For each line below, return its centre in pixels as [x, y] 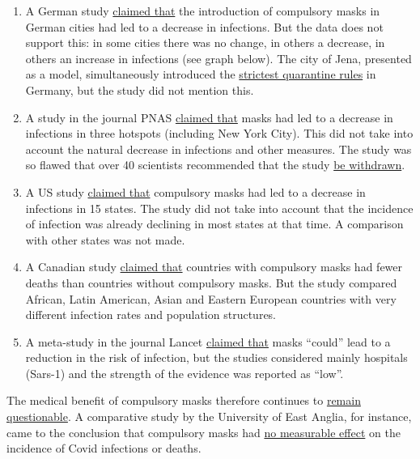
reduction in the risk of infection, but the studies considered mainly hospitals [216, 357]
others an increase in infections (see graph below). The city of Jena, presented [218, 58]
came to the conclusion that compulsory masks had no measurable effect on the [204, 432]
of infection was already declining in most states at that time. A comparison [214, 224]
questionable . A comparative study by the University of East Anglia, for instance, [209, 416]
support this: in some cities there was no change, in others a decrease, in [205, 42]
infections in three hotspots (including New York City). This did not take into [219, 133]
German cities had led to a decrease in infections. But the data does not [204, 26]
